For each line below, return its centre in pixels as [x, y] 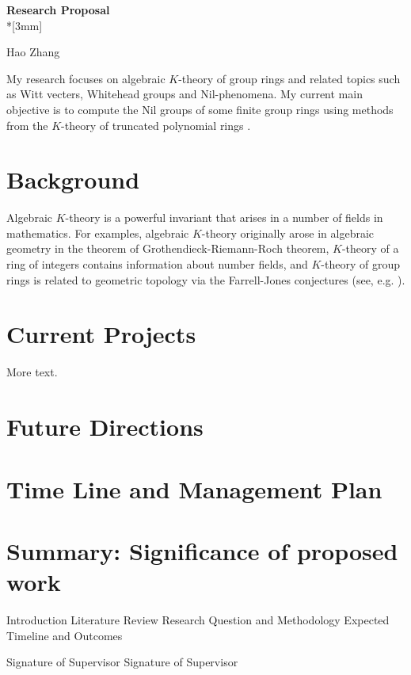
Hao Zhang [33, 52]
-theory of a [370, 248]
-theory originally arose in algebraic [288, 233]
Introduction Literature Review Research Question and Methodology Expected [198, 620]
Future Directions [105, 427]
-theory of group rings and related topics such [289, 78]
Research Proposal [58, 10]
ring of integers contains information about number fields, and [157, 264]
